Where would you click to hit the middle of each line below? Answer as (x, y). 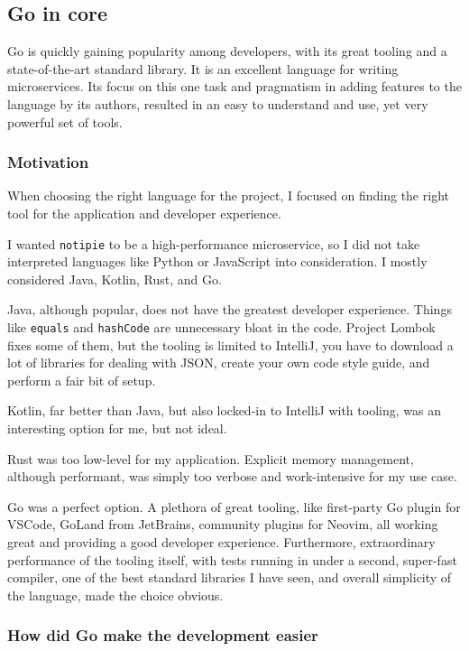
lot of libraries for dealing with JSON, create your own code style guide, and (219, 363)
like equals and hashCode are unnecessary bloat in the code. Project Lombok (221, 327)
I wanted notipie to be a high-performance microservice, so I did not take (214, 243)
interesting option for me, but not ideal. (117, 428)
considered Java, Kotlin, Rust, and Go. (115, 279)
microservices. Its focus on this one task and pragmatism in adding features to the (234, 86)
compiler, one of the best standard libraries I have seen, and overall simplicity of (230, 577)
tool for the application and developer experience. (144, 213)
